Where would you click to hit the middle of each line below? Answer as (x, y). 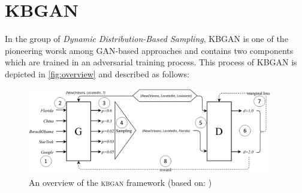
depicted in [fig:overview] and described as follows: (97, 73)
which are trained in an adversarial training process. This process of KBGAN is (151, 62)
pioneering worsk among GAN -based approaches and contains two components (149, 50)
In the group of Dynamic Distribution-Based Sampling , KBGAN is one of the (147, 39)
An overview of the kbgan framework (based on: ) (120, 183)
